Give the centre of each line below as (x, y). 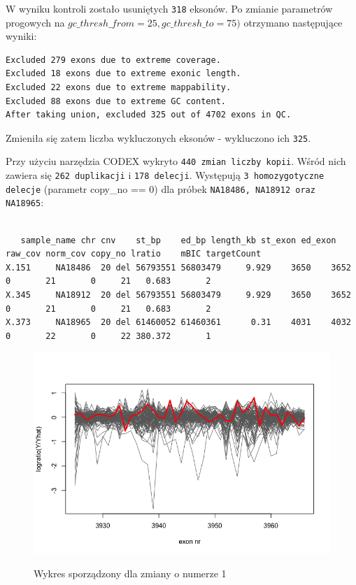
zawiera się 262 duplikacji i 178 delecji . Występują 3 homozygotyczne (165, 175)
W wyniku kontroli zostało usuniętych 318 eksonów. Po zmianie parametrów (169, 8)
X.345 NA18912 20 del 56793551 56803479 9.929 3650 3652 (178, 295)
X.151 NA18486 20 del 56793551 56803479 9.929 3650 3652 (178, 267)
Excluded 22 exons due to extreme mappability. (119, 88)
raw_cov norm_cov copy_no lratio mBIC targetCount (134, 254)
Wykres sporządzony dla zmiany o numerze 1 (130, 573)
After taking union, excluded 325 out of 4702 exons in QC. (149, 115)
